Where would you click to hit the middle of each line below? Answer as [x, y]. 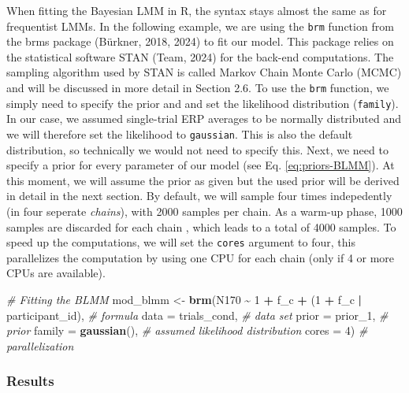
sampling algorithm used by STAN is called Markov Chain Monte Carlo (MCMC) [204, 72]
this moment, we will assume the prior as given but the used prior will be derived [203, 180]
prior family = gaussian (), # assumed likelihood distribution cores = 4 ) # [187, 330]
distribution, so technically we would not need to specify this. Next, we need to [197, 149]
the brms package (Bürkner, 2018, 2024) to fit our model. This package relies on [200, 41]
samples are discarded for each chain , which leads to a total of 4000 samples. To [201, 226]
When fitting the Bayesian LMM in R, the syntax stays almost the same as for [197, 10]
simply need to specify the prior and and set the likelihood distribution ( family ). [203, 103]
